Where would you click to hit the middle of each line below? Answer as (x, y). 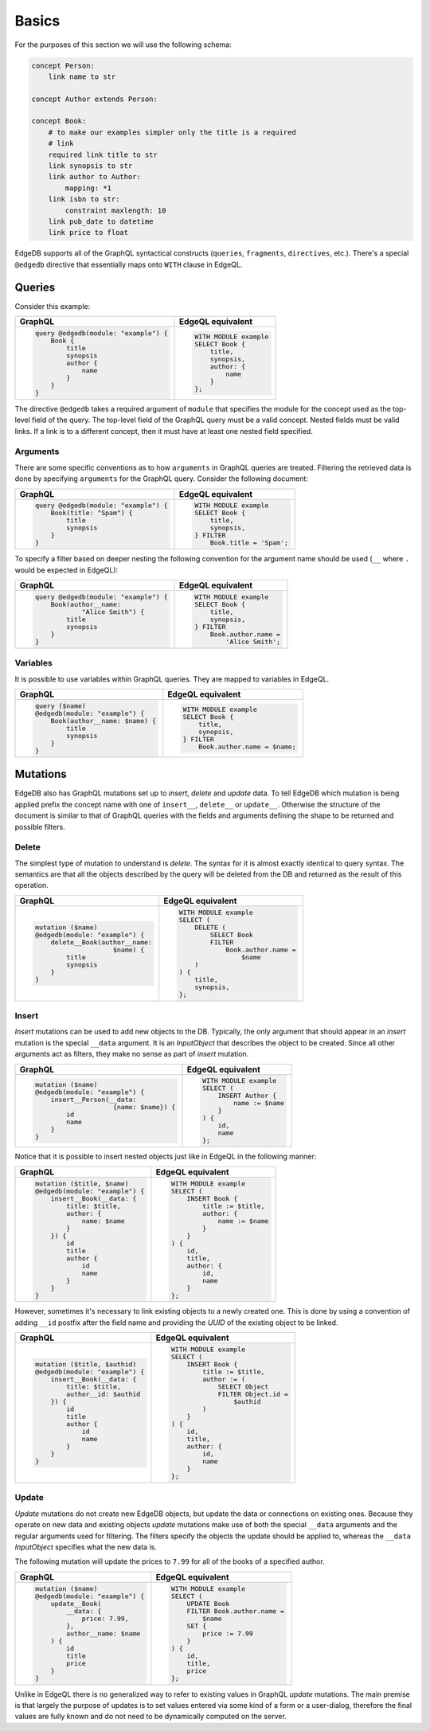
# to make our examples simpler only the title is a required (172, 132)
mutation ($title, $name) (82, 1184)
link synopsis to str (90, 166)
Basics (37, 21)
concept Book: (59, 121)
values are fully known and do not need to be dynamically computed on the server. (150, 1717)
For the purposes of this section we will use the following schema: (123, 45)
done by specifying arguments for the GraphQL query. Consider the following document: (161, 479)
